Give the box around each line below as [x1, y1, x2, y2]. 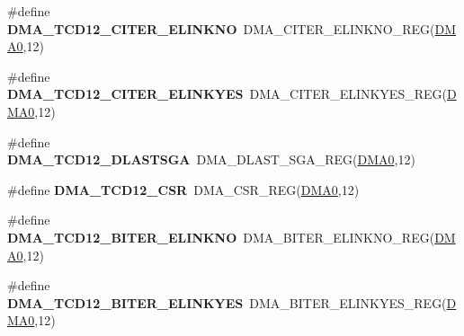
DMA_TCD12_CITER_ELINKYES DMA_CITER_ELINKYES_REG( [7, 84, 447, 103]
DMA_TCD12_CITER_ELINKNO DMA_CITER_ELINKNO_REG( [7, 19, 435, 38]
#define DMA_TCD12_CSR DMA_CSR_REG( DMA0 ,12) [7, 180, 360, 199]
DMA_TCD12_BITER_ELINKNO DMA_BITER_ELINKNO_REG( [7, 227, 435, 246]
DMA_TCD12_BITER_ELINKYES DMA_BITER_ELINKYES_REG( [7, 293, 447, 312]
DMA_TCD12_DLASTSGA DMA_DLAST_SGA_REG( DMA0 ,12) [7, 150, 415, 169]
